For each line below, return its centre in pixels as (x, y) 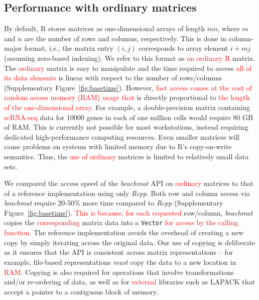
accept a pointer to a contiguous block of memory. (81, 291)
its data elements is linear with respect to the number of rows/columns (113, 78)
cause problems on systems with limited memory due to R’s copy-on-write (118, 146)
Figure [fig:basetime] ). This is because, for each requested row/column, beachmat (128, 212)
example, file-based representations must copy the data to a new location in (120, 262)
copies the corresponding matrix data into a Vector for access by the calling (121, 222)
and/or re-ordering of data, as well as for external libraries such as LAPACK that (130, 282)
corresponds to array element (183, 48)
